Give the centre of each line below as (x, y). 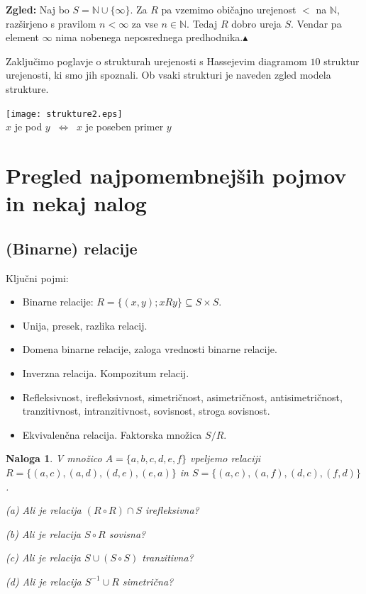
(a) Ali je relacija (44, 510)
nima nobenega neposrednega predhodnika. (149, 37)
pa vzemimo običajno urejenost (229, 9)
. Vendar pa (316, 23)
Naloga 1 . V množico (54, 458)
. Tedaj (202, 23)
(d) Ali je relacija (44, 581)
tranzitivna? (168, 557)
